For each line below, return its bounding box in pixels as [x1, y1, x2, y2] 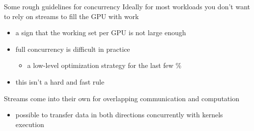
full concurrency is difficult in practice [15, 44, 130, 54]
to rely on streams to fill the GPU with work [4, 11, 139, 21]
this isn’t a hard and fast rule [15, 76, 105, 87]
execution [15, 119, 44, 129]
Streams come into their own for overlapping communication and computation [4, 93, 239, 103]
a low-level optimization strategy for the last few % [27, 60, 182, 70]
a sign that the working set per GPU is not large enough [15, 27, 186, 38]
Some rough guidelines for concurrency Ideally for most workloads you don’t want [4, 1, 250, 11]
